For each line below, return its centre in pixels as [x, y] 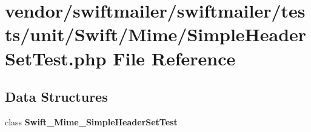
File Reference [174, 58]
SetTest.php [56, 58]
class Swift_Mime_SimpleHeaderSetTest [91, 121]
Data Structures [56, 97]
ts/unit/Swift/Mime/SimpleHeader [156, 34]
